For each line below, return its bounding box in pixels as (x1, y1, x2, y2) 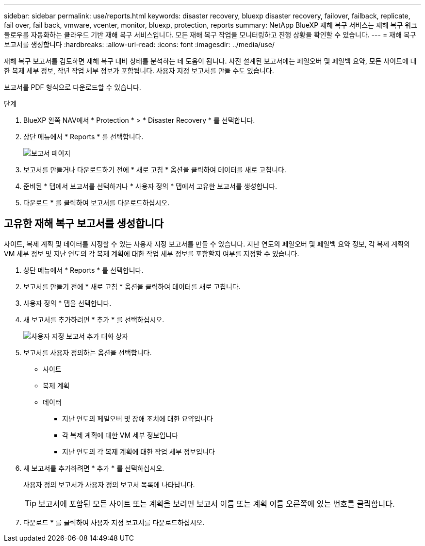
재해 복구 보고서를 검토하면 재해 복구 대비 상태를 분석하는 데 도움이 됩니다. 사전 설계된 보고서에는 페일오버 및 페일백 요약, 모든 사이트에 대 (4, 57, 417, 65)
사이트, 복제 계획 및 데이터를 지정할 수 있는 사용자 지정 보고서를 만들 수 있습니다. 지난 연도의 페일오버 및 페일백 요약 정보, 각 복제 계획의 (4, 239, 410, 248)
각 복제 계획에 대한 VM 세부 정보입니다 (62, 430, 179, 439)
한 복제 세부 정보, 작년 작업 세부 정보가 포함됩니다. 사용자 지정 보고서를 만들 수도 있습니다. (4, 66, 274, 75)
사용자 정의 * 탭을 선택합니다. (23, 298, 112, 307)
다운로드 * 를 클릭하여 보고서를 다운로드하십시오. (23, 199, 170, 207)
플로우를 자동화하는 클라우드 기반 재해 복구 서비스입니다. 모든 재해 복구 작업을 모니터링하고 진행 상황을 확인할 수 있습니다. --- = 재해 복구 (4, 31, 416, 39)
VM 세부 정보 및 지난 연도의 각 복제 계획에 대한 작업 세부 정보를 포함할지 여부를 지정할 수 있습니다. (4, 249, 299, 258)
